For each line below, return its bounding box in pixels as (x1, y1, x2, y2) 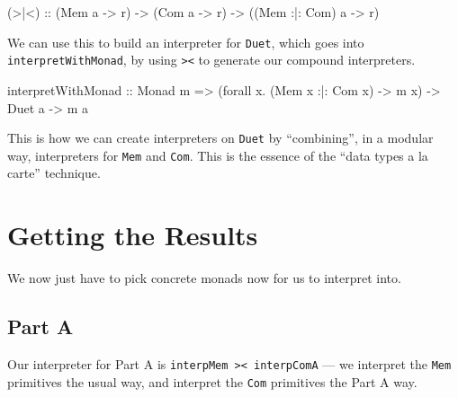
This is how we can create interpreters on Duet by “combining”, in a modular (7, 128, 434, 147)
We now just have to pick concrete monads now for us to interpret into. (7, 269, 401, 287)
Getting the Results (7, 216, 258, 253)
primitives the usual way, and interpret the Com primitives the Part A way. (7, 372, 418, 391)
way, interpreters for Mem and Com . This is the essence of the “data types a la (7, 146, 428, 164)
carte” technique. (7, 163, 101, 182)
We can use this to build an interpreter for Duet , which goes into (7, 32, 364, 51)
